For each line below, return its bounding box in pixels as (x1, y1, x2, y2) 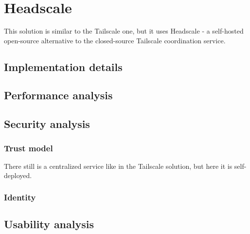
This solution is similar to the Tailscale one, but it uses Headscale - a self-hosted (4, 26, 244, 36)
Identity (4, 191, 36, 203)
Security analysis (4, 116, 90, 131)
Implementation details (4, 59, 123, 74)
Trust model (4, 142, 53, 154)
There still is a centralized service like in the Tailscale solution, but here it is (4, 161, 232, 171)
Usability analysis (4, 216, 94, 232)
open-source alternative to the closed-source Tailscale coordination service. (4, 35, 226, 45)
